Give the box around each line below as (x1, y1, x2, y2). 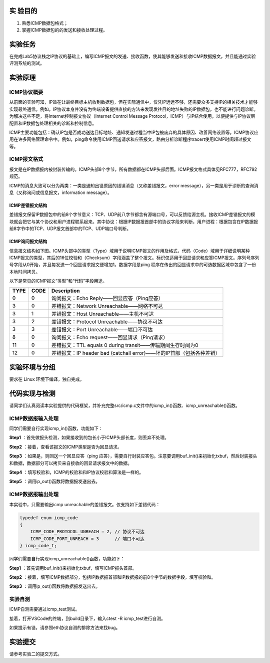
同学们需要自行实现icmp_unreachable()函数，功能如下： (9, 556, 125, 562)
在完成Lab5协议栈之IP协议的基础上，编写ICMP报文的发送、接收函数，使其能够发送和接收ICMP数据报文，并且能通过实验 (9, 53, 256, 59)
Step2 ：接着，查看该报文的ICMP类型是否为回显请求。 (9, 444, 122, 450)
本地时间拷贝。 (9, 269, 40, 275)
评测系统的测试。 (9, 60, 44, 66)
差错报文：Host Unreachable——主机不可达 (51, 310, 154, 317)
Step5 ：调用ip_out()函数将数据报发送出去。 (9, 479, 100, 485)
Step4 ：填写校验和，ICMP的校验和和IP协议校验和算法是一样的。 (9, 469, 144, 476)
